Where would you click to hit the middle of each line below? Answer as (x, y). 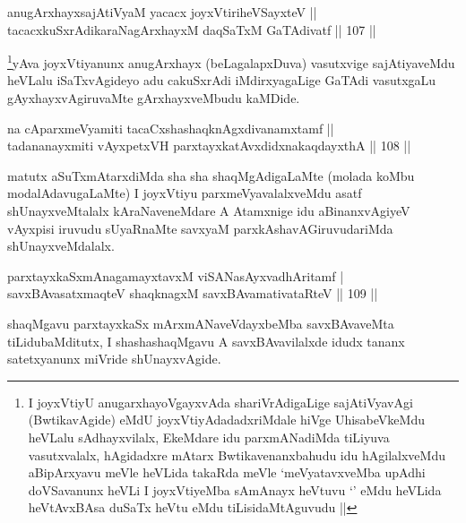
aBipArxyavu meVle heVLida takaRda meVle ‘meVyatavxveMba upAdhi (227, 472)
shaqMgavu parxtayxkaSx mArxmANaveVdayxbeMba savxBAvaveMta (201, 323)
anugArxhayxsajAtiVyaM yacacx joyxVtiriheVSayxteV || (162, 12)
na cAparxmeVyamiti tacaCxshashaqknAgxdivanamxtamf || (171, 128)
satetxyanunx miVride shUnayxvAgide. (114, 359)
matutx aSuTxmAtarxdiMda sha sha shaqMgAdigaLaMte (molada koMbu (211, 175)
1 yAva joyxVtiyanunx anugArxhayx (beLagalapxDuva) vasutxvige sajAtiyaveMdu (231, 61)
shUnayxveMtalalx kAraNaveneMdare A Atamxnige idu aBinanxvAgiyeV (209, 210)
